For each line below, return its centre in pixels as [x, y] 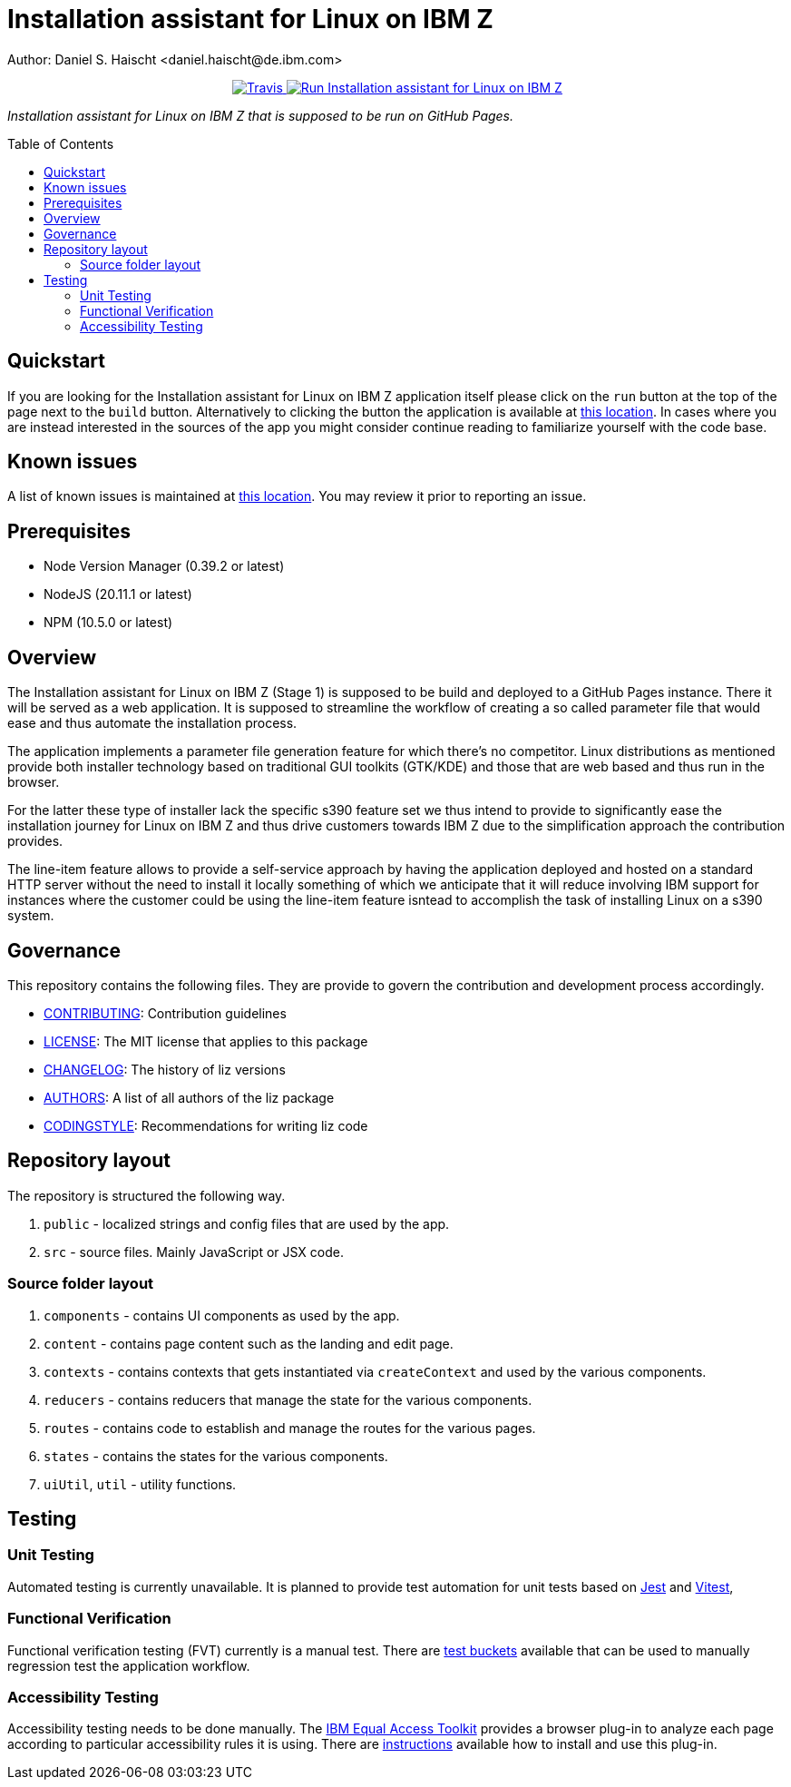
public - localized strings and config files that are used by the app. [247, 1223]
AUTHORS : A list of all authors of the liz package [189, 1097]
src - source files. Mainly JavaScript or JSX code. [194, 1252]
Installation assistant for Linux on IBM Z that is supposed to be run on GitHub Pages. [261, 115]
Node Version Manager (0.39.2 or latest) [164, 566]
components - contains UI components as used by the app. [222, 1315]
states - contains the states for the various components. [216, 1456]
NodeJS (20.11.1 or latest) [118, 594]
